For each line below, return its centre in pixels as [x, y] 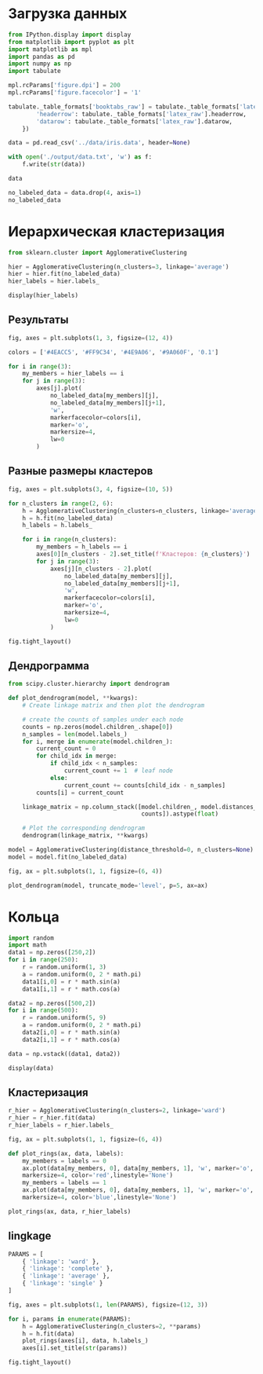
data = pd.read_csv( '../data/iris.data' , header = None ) [99, 143]
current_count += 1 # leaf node [119, 771]
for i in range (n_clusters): [70, 540]
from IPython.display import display [70, 35]
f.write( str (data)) [54, 165]
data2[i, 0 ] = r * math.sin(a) [72, 1032]
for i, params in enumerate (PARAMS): [70, 1319]
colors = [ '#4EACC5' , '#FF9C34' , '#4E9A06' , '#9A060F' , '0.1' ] [113, 352]
